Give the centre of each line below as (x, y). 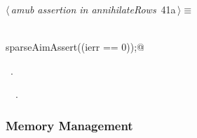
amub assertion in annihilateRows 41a (93, 9)
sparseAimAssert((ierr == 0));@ (75, 47)
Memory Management (69, 125)
